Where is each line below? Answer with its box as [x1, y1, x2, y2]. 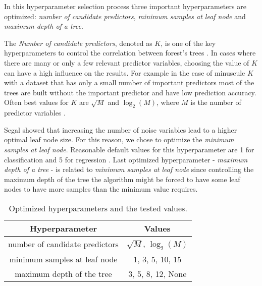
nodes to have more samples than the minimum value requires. [4, 184, 198, 194]
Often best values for [4, 97, 69, 107]
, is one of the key [161, 37, 216, 48]
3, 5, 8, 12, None [128, 268, 187, 280]
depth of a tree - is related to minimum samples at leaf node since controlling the [4, 164, 254, 175]
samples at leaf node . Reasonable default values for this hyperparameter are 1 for [4, 144, 254, 154]
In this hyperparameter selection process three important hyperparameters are [4, 1, 246, 11]
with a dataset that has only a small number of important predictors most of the [4, 77, 254, 88]
